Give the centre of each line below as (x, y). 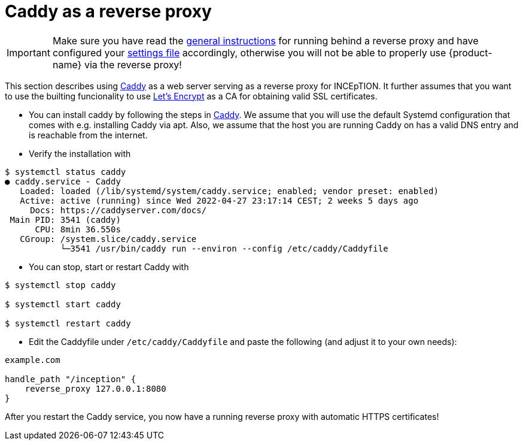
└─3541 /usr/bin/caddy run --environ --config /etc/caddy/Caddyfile (224, 248)
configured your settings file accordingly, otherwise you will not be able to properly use (249, 52)
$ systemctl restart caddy (68, 323)
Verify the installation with (80, 153)
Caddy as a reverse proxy (108, 11)
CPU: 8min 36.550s (78, 229)
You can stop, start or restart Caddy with (109, 267)
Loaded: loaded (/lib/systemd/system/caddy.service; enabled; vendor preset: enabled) (229, 191)
